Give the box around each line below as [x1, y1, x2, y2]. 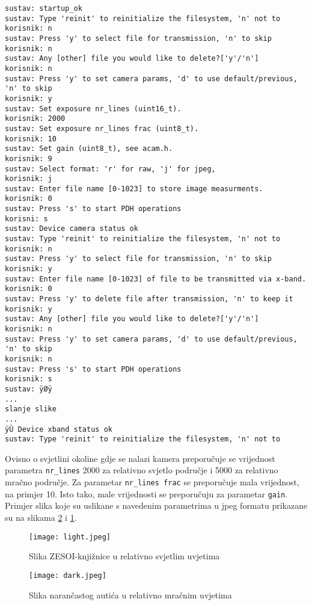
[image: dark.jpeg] [29, 571, 106, 580]
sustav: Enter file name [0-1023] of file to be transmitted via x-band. [5, 274, 307, 283]
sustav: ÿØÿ [5, 384, 52, 393]
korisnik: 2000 [5, 114, 66, 123]
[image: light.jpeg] [29, 532, 111, 541]
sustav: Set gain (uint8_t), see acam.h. [5, 144, 173, 153]
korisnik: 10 [5, 134, 57, 143]
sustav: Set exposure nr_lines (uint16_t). [5, 104, 182, 113]
